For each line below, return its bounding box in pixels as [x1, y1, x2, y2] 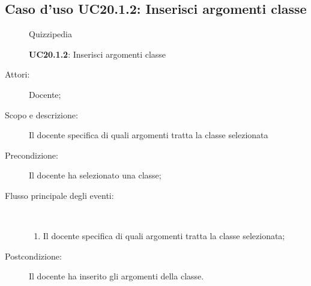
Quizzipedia [29, 28, 72, 40]
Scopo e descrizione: [5, 108, 78, 121]
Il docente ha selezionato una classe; [29, 169, 162, 181]
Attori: [5, 68, 30, 81]
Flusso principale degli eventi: [5, 189, 114, 201]
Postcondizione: [5, 249, 62, 262]
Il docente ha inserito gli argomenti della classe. [29, 270, 204, 282]
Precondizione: [5, 148, 58, 161]
